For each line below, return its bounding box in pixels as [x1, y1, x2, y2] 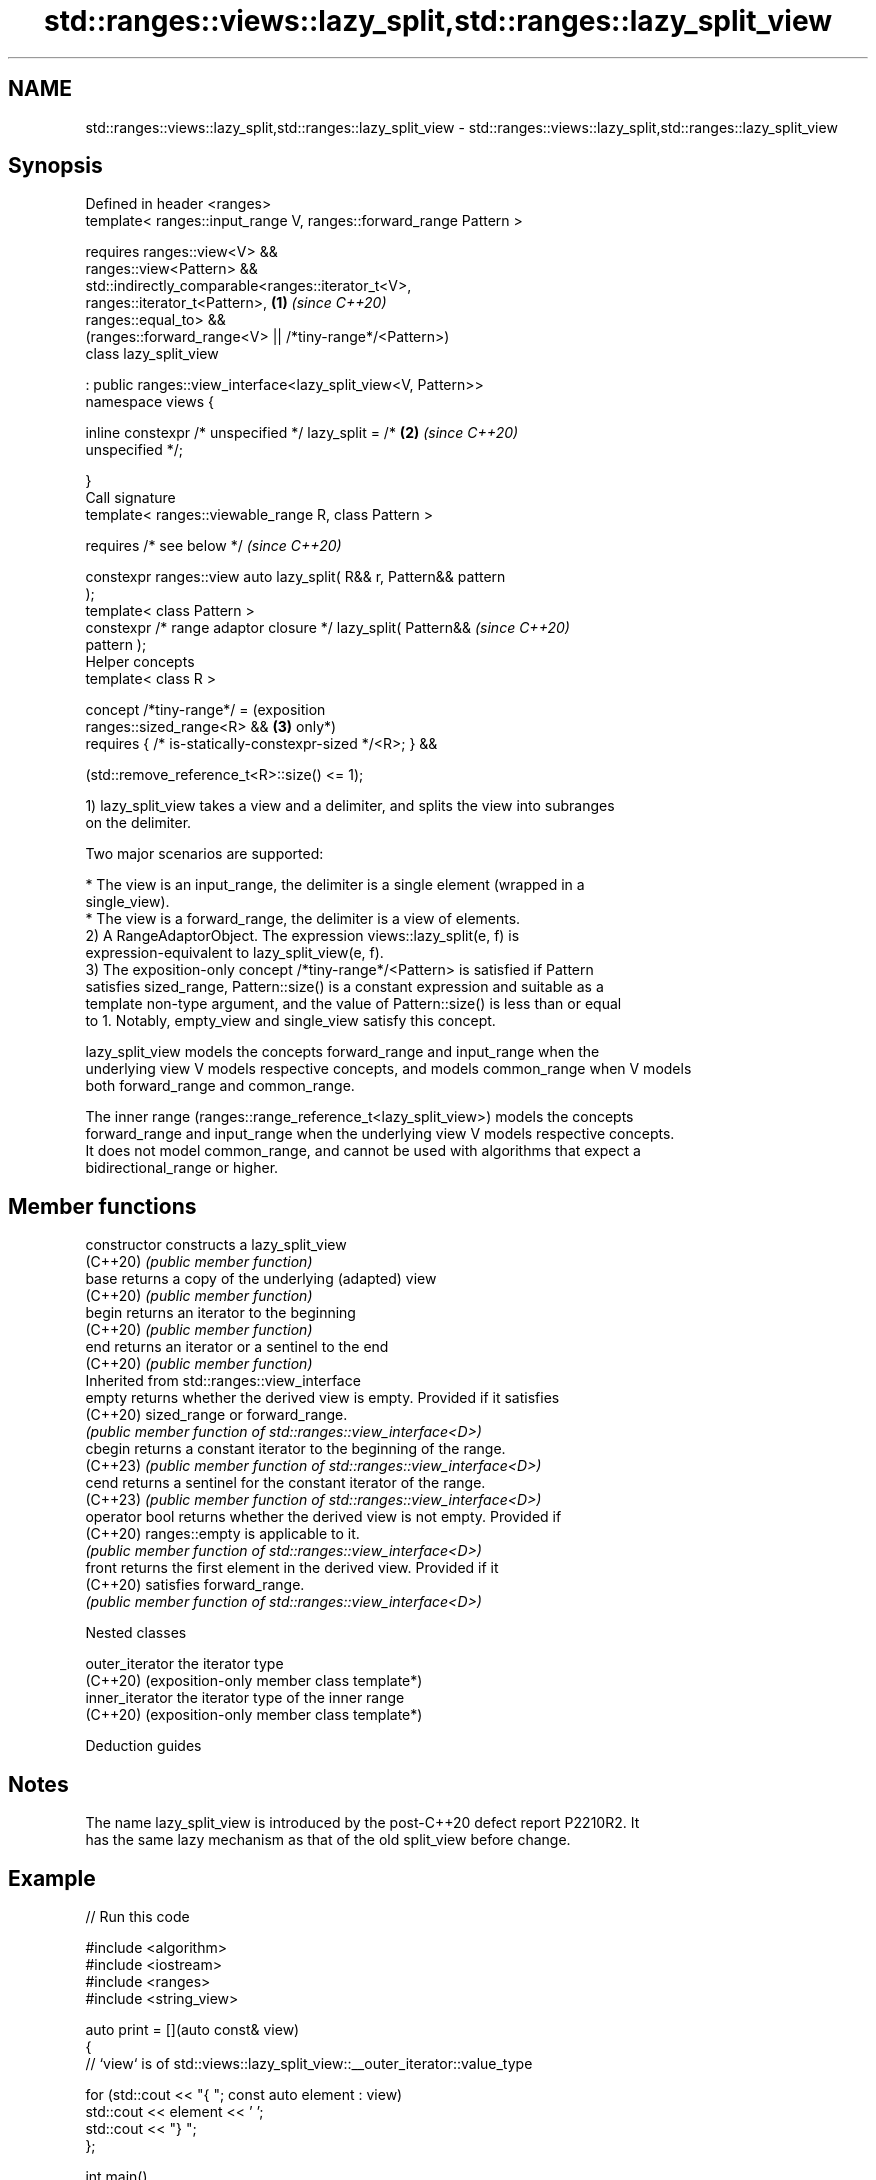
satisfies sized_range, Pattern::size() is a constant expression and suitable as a [85, 978, 604, 996]
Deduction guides [85, 1737, 202, 1755]
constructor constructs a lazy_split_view [85, 1236, 347, 1254]
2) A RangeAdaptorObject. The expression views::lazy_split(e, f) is [85, 927, 520, 945]
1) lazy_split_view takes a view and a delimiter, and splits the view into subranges [85, 797, 615, 815]
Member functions [8, 1193, 197, 1219]
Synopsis [8, 153, 103, 179]
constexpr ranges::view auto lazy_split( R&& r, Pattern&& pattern [85, 568, 506, 586]
